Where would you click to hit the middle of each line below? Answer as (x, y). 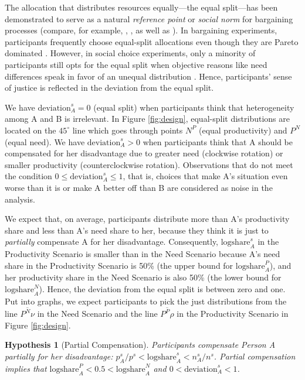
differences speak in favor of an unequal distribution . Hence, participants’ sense (148, 76)
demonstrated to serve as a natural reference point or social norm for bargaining (149, 18)
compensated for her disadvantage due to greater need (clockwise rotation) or (144, 153)
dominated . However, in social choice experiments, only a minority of (130, 53)
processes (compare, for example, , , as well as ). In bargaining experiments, (141, 30)
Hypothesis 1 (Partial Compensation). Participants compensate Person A (140, 345)
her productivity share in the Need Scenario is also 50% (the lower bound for (143, 277)
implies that (26, 368)
